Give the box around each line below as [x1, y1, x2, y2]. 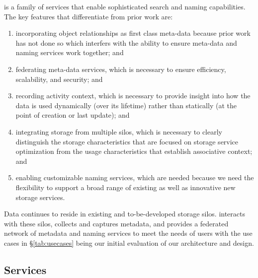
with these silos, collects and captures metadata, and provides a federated [4, 218, 229, 228]
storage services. [15, 192, 65, 202]
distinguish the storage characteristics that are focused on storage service [15, 136, 239, 146]
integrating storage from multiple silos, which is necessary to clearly [15, 126, 222, 137]
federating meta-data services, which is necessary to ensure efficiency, [15, 64, 226, 74]
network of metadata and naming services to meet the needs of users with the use [4, 228, 253, 238]
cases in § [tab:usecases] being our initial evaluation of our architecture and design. [4, 237, 254, 248]
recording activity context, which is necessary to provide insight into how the [15, 90, 251, 101]
